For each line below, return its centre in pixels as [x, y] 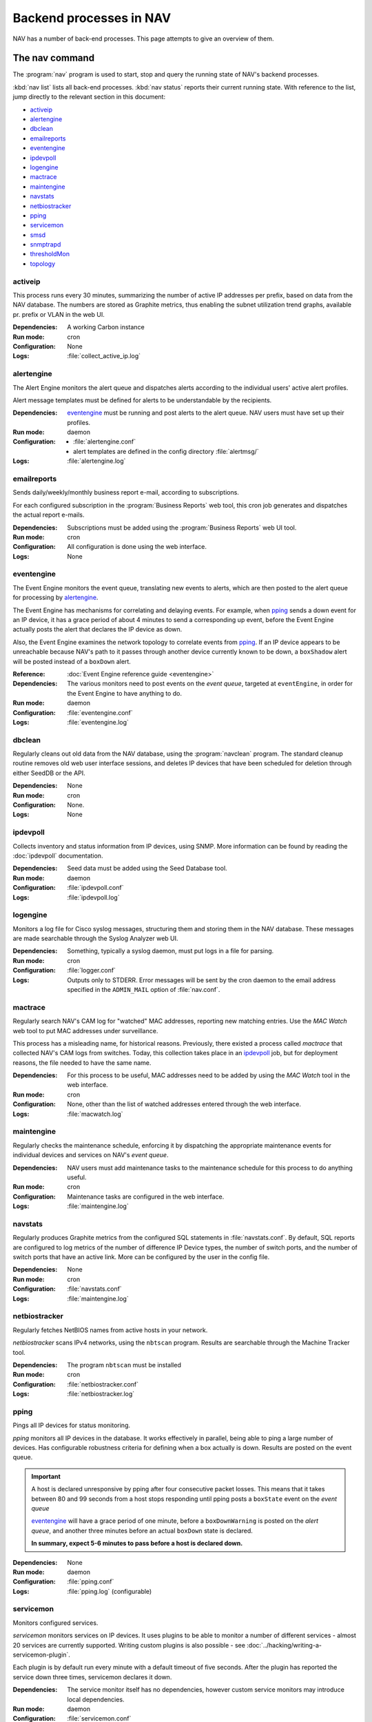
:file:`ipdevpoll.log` [93, 897]
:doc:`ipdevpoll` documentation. [58, 855]
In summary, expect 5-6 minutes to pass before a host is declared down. [137, 1544]
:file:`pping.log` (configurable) [110, 1591]
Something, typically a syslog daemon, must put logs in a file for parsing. [170, 951]
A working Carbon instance [106, 327]
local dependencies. [96, 1699]
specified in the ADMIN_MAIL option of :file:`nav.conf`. [144, 989]
